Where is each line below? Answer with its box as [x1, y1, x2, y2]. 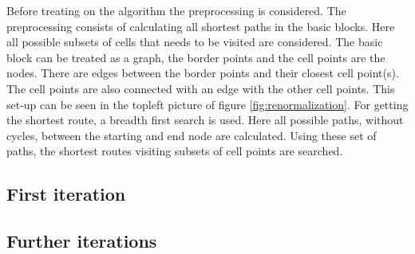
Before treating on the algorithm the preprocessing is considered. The [6, 2, 346, 18]
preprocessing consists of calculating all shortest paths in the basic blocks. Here [6, 18, 395, 34]
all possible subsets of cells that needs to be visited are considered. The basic [6, 33, 383, 50]
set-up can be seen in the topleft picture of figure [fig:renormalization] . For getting [6, 96, 409, 112]
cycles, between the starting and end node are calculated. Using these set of [6, 127, 377, 143]
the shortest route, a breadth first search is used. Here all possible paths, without [6, 111, 404, 128]
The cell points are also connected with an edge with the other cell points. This [6, 80, 395, 96]
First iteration [6, 182, 126, 206]
